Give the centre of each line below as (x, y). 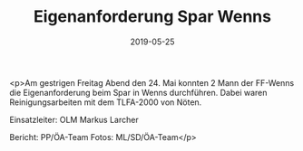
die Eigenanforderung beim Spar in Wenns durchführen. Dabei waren (138, 92)
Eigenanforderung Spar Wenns (152, 17)
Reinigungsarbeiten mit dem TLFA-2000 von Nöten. (106, 102)
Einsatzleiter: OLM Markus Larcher (74, 119)
